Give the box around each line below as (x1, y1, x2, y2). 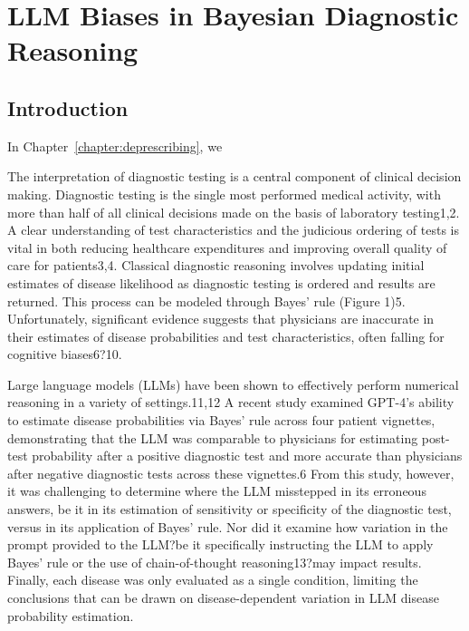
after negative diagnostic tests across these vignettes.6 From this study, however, (7, 463, 455, 482)
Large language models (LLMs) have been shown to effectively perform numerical (7, 374, 459, 393)
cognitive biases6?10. (7, 345, 122, 364)
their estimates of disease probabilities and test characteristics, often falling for (7, 326, 445, 345)
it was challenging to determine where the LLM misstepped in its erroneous (7, 481, 426, 500)
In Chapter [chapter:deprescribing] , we (7, 136, 223, 155)
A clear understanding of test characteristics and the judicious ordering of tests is (7, 220, 460, 239)
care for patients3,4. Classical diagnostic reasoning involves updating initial (7, 256, 425, 275)
